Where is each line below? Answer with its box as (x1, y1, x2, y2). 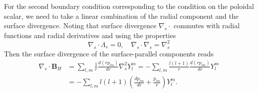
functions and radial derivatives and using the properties (4, 30, 176, 40)
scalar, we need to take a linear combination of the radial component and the (4, 10, 239, 21)
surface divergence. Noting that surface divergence (4, 20, 157, 31)
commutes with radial (174, 20, 240, 31)
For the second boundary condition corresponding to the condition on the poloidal (4, 1, 254, 11)
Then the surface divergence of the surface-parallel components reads (4, 48, 214, 58)
